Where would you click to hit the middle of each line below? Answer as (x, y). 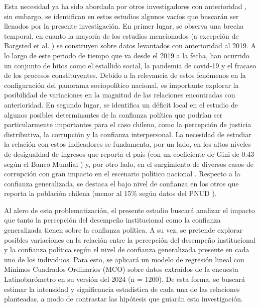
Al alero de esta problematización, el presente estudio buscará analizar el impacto (129, 210)
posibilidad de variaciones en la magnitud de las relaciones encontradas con (120, 95)
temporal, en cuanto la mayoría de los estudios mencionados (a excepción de (121, 35)
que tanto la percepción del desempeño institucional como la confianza (112, 220)
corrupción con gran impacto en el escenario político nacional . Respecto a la (122, 174)
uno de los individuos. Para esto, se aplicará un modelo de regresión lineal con (124, 259)
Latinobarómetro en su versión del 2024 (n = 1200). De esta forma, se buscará (125, 279)
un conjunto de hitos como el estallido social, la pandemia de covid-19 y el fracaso (130, 65)
